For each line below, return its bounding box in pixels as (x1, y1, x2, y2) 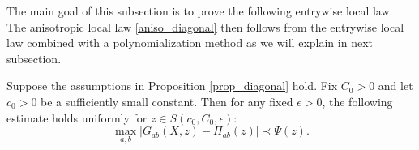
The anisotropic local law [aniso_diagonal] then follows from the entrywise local (6, 18, 404, 35)
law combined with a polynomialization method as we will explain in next (6, 34, 373, 51)
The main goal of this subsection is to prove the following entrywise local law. (6, 2, 393, 19)
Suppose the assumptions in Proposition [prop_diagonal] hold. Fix (6, 77, 338, 94)
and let (378, 77, 413, 94)
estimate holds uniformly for (6, 109, 148, 126)
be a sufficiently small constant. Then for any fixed (41, 92, 293, 109)
